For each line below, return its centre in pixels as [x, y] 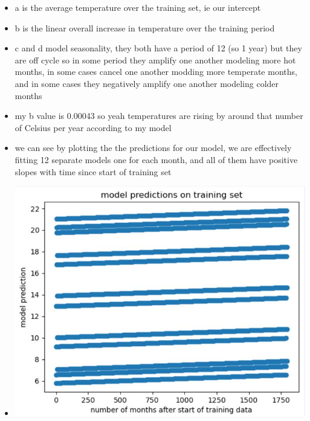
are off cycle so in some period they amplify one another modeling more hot [155, 59]
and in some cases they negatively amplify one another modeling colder [147, 83]
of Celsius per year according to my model [93, 127]
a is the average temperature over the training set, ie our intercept [138, 7]
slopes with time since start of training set [93, 171]
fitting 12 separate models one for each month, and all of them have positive [156, 159]
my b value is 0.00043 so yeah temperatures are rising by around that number [159, 116]
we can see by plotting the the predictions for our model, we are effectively [153, 148]
